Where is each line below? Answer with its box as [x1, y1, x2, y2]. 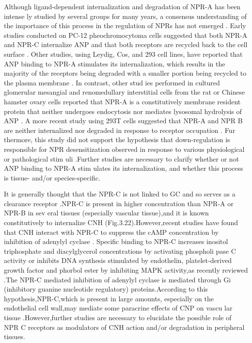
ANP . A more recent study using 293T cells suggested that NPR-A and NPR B [4, 115, 243, 126]
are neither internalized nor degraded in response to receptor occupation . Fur [4, 125, 236, 135]
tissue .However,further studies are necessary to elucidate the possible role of [4, 312, 232, 322]
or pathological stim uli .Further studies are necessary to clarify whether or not [4, 153, 239, 163]
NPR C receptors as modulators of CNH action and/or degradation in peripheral [4, 322, 245, 332]
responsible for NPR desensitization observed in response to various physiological [4, 144, 245, 154]
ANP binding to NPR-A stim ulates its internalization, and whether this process [4, 163, 243, 173]
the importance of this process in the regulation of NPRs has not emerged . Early [4, 20, 246, 31]
